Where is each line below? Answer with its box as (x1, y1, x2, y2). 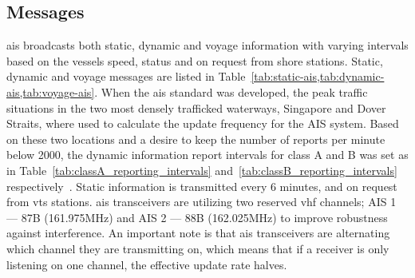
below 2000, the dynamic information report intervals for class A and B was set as (6, 146, 409, 163)
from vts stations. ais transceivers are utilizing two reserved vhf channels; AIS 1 (6, 193, 397, 210)
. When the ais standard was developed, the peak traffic (94, 83, 368, 100)
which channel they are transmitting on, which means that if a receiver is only (6, 240, 389, 256)
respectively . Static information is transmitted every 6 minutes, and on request (6, 177, 397, 194)
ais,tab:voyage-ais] (6, 83, 95, 100)
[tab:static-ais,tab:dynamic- (251, 68, 385, 85)
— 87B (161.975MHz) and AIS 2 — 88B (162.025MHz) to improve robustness (6, 208, 388, 225)
